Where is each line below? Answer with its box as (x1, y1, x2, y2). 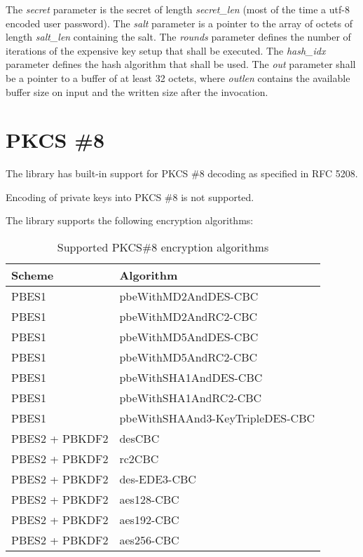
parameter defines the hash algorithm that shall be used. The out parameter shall (6, 57, 356, 71)
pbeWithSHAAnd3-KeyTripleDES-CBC (119, 410, 315, 427)
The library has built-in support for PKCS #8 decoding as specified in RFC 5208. (6, 166, 358, 181)
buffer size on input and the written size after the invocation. (6, 84, 268, 99)
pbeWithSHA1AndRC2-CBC (119, 390, 262, 406)
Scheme (11, 267, 54, 284)
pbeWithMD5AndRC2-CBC (119, 349, 258, 366)
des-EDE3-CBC (119, 471, 196, 488)
